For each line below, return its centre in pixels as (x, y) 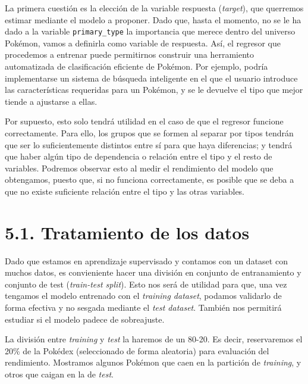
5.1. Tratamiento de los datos (127, 232)
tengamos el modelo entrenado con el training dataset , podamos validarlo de (143, 296)
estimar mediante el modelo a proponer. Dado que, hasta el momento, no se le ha (153, 19)
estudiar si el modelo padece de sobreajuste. (85, 319)
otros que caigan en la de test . (59, 374)
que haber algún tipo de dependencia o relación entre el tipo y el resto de (139, 156)
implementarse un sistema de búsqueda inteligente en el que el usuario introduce (151, 78)
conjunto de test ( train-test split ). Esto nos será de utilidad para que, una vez (146, 284)
